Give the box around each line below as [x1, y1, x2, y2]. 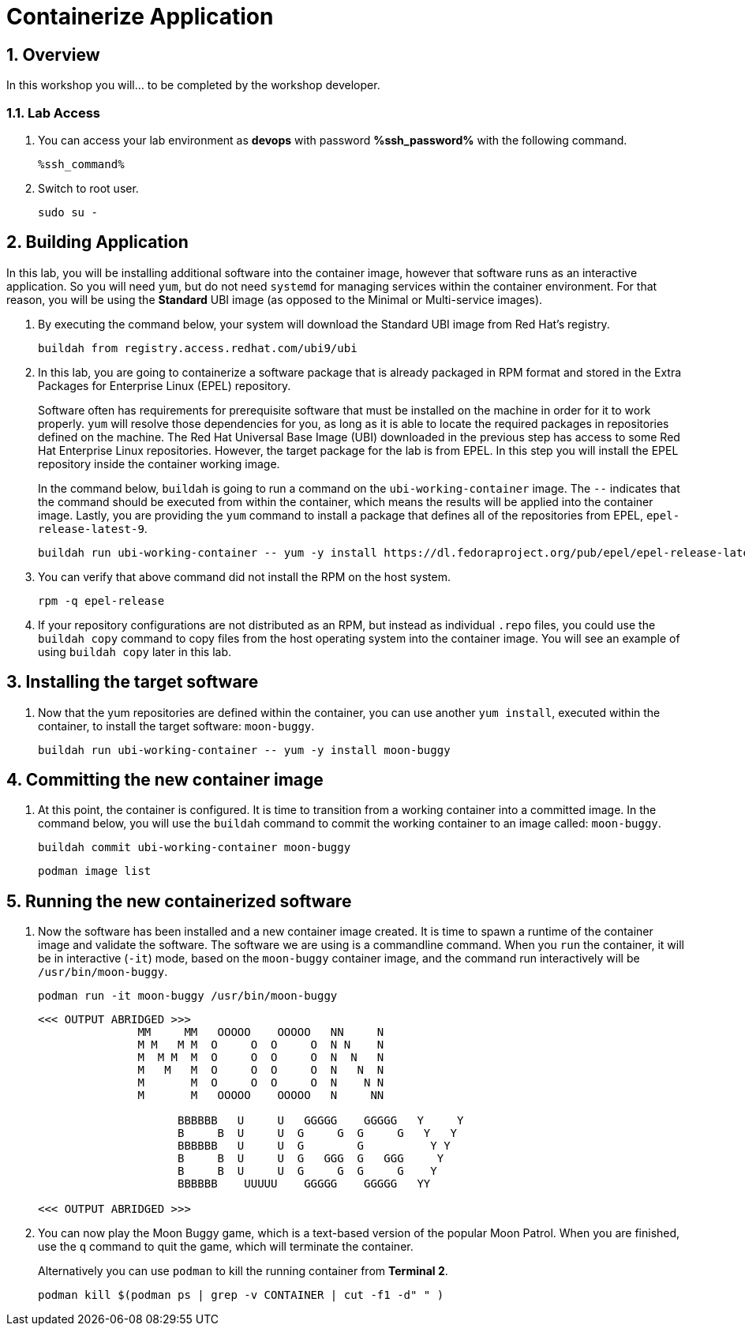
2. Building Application [6, 232, 189, 253]
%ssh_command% [38, 157, 125, 171]
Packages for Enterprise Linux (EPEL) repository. [38, 378, 291, 392]
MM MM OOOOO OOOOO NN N [137, 1026, 384, 1039]
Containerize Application [6, 3, 274, 30]
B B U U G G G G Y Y [178, 1127, 458, 1140]
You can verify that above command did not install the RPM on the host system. [38, 569, 451, 583]
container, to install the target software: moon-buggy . [38, 719, 315, 733]
